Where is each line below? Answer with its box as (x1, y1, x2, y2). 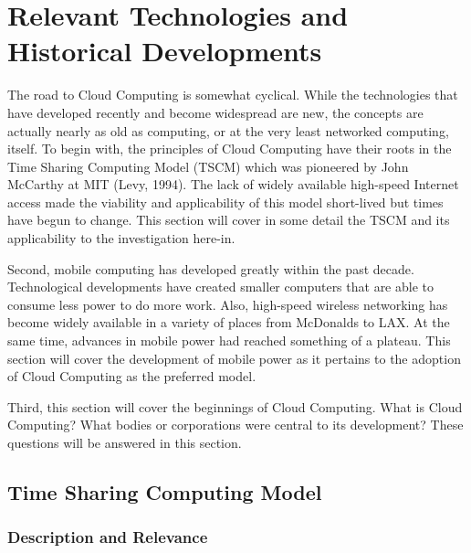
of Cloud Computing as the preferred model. (7, 367, 256, 386)
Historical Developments (7, 32, 322, 69)
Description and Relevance (7, 526, 208, 548)
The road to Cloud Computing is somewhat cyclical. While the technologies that (7, 85, 458, 104)
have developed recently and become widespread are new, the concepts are (7, 102, 424, 122)
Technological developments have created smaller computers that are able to (7, 277, 434, 296)
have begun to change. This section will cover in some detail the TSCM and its (7, 210, 450, 229)
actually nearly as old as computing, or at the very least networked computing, (7, 121, 449, 140)
